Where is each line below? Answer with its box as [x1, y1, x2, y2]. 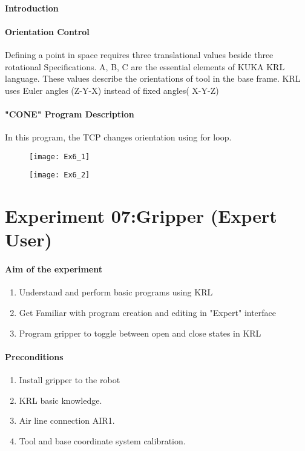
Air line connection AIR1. [19, 414, 115, 427]
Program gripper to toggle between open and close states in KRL [19, 326, 261, 339]
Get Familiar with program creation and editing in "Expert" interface [19, 306, 277, 319]
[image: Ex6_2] [29, 171, 90, 180]
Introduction [5, 1, 59, 14]
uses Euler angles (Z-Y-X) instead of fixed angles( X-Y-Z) [5, 84, 219, 96]
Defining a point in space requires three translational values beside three [5, 48, 274, 61]
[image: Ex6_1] [29, 152, 90, 161]
